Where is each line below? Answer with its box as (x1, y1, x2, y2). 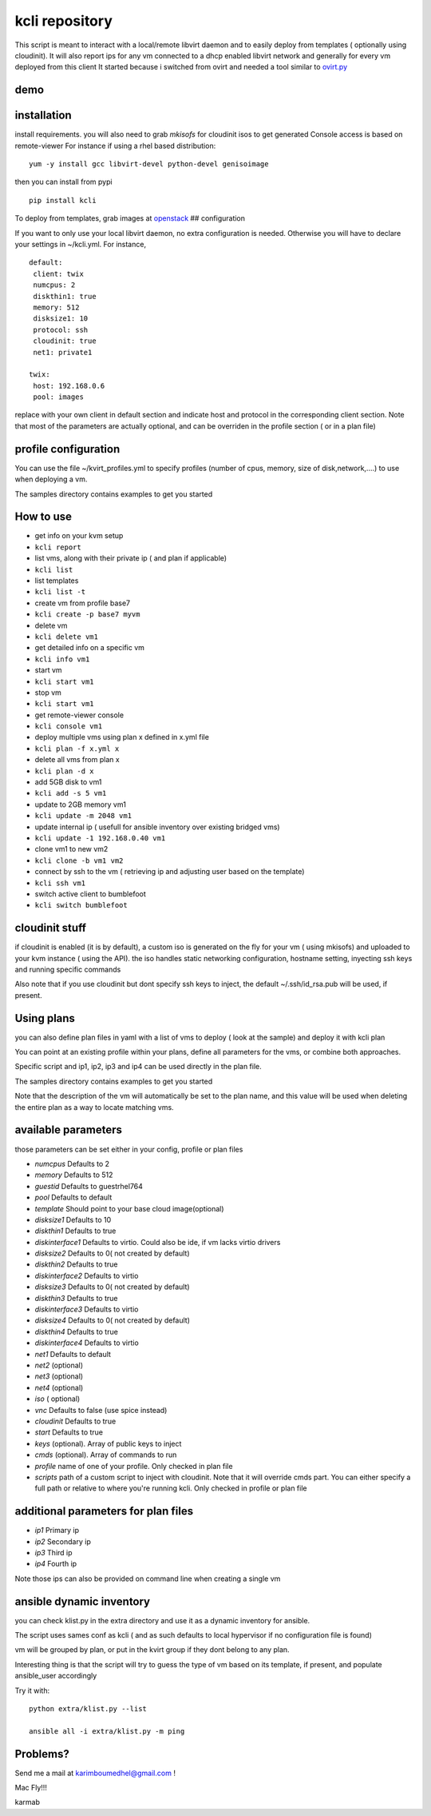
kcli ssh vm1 (34, 878, 86, 888)
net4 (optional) (34, 1383, 84, 1392)
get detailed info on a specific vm (34, 643, 145, 653)
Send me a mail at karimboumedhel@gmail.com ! (14, 1768, 176, 1778)
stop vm (34, 688, 61, 697)
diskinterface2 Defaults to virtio (34, 1271, 139, 1280)
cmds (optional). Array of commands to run (34, 1450, 177, 1459)
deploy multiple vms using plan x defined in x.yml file (34, 732, 209, 742)
